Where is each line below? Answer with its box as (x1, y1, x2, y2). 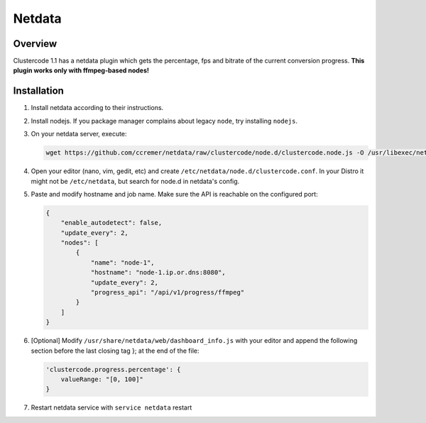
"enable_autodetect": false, (60, 219, 163, 227)
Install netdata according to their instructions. (31, 104, 164, 112)
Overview (13, 38, 58, 50)
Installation (13, 85, 64, 97)
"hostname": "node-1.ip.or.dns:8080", (90, 268, 226, 277)
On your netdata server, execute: (31, 130, 127, 138)
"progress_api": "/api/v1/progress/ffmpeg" (90, 288, 245, 296)
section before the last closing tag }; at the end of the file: (31, 346, 200, 355)
